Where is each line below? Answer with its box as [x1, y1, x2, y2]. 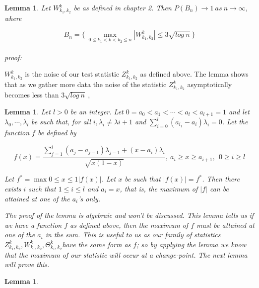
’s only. [78, 193, 100, 203]
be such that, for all [31, 116, 91, 127]
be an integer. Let [70, 106, 124, 116]
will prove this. [4, 259, 50, 270]
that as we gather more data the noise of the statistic [4, 79, 167, 90]
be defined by [37, 127, 76, 138]
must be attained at [196, 219, 255, 230]
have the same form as [62, 239, 131, 249]
